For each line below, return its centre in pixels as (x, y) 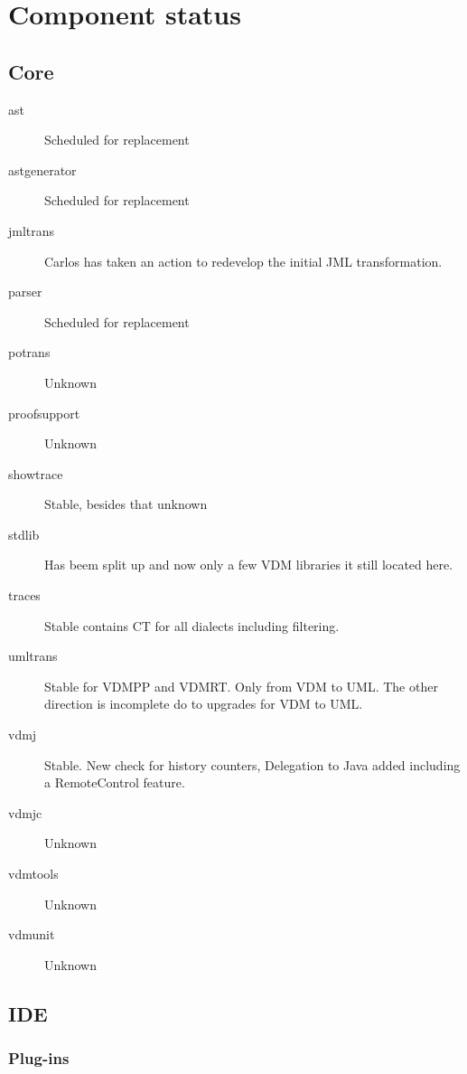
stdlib (24, 534)
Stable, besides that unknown (126, 504)
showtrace (36, 473)
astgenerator (42, 170)
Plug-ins (39, 1058)
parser (25, 292)
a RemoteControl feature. (115, 782)
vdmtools (33, 874)
